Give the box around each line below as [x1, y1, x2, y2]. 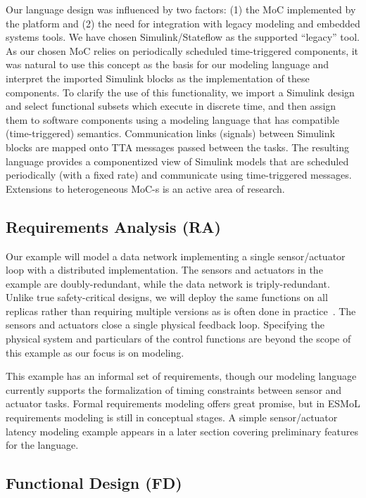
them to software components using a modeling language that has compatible [6, 112, 339, 127]
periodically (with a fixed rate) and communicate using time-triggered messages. [6, 167, 352, 182]
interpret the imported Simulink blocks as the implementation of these [6, 70, 310, 85]
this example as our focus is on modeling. [6, 345, 184, 359]
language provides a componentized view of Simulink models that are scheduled [6, 153, 349, 168]
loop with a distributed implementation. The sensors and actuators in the [6, 262, 323, 277]
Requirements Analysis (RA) [6, 215, 221, 237]
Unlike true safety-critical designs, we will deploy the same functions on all [6, 290, 328, 305]
